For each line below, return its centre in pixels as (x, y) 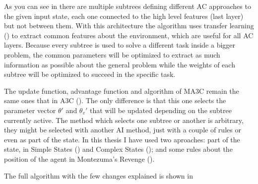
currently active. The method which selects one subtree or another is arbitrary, (124, 120)
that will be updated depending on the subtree (161, 110)
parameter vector (30, 110)
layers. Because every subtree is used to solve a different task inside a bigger (120, 45)
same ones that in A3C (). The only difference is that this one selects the (115, 100)
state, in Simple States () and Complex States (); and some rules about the (118, 149)
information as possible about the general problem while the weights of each (120, 64)
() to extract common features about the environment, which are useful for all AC (129, 35)
